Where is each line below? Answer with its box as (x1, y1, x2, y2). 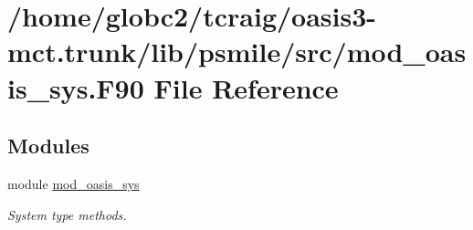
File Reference (153, 68, 339, 106)
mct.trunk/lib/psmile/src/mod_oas (7, 33, 467, 70)
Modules (7, 131, 89, 160)
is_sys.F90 (7, 68, 144, 106)
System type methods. (7, 204, 127, 224)
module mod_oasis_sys (7, 173, 140, 193)
